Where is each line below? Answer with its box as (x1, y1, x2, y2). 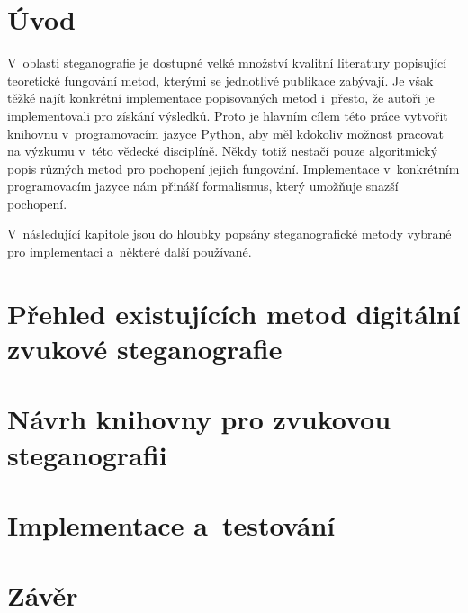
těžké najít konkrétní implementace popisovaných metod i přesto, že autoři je (7, 88, 435, 107)
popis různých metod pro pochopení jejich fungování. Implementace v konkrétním (7, 158, 460, 177)
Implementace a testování (7, 506, 336, 543)
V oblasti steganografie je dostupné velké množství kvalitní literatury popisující (7, 53, 447, 72)
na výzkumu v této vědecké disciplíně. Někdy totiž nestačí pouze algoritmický (7, 141, 438, 160)
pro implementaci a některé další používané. (7, 242, 252, 261)
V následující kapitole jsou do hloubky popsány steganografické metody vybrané (7, 224, 452, 243)
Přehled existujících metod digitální (7, 294, 461, 331)
